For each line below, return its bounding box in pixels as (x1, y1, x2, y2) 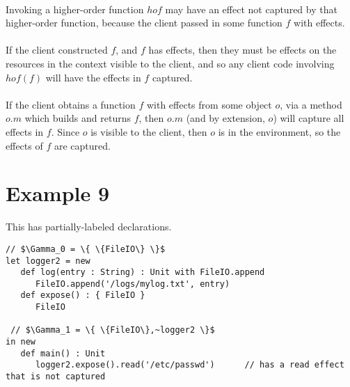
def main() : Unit (20, 348, 106, 358)
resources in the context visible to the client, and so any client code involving (6, 56, 335, 70)
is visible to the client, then (90, 124, 207, 139)
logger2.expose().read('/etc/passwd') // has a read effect (35, 360, 344, 370)
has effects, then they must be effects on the (148, 42, 337, 57)
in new (6, 337, 35, 347)
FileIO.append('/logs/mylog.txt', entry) (35, 278, 230, 289)
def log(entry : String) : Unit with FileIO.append (20, 267, 265, 278)
